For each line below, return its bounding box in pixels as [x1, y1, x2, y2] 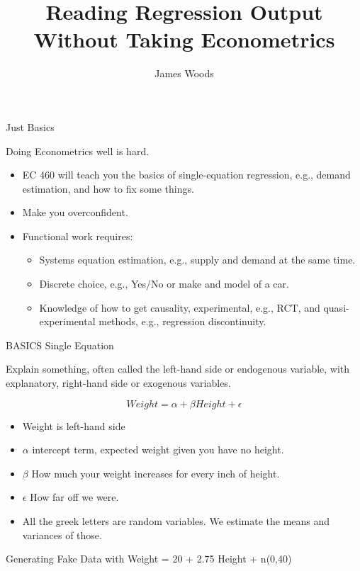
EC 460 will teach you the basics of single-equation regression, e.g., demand [22, 167, 351, 182]
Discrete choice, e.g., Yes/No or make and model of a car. [39, 276, 289, 291]
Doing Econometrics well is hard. [6, 143, 150, 158]
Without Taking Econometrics [33, 25, 335, 54]
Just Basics [6, 119, 55, 134]
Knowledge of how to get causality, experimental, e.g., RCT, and [39, 300, 320, 315]
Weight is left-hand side [22, 418, 125, 433]
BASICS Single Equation [6, 337, 114, 352]
